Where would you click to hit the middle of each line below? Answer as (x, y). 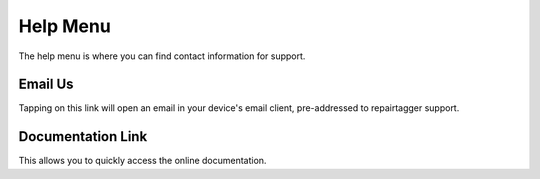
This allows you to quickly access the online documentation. (142, 161)
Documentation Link (83, 136)
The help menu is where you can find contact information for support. (162, 56)
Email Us (46, 84)
